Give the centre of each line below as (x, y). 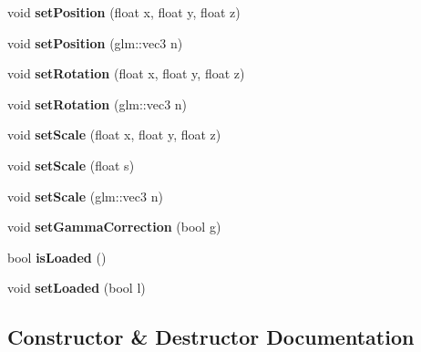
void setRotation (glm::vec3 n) (98, 104)
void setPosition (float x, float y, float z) (124, 12)
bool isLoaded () (57, 257)
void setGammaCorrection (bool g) (114, 227)
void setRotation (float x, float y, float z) (126, 73)
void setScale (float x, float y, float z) (114, 135)
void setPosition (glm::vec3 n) (95, 42)
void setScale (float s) (71, 165)
